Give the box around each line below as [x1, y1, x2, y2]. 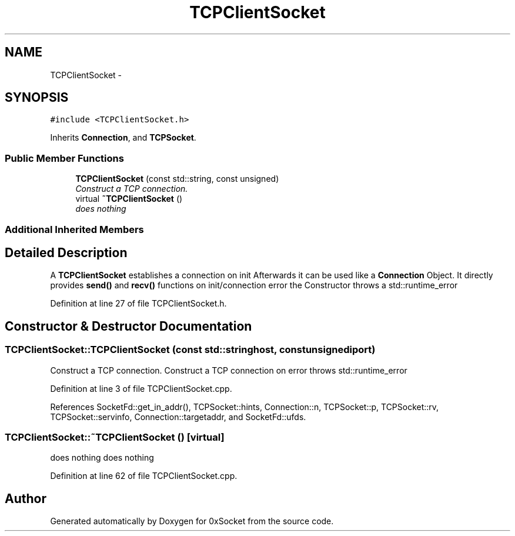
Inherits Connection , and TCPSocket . [50, 132, 196, 143]
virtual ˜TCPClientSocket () [75, 194, 183, 204]
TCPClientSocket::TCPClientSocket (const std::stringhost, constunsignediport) [5, 344, 376, 356]
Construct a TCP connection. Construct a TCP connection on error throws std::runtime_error [50, 365, 407, 375]
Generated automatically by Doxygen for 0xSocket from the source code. [50, 516, 334, 527]
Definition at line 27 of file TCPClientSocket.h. [50, 298, 227, 309]
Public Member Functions [5, 152, 124, 164]
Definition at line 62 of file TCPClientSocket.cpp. [50, 471, 238, 481]
